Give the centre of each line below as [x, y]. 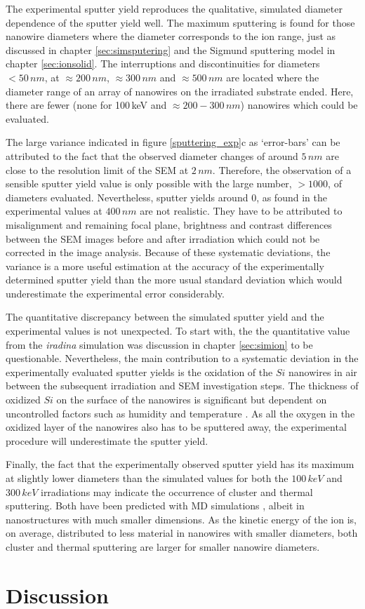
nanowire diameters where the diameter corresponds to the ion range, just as [171, 36]
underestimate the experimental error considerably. [115, 293]
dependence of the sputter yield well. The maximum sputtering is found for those [180, 22]
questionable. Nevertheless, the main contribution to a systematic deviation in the [182, 358]
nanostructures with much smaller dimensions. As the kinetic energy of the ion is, [181, 519]
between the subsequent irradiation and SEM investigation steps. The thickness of [182, 386]
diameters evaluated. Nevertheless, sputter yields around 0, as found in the [166, 197]
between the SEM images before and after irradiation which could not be [163, 238]
